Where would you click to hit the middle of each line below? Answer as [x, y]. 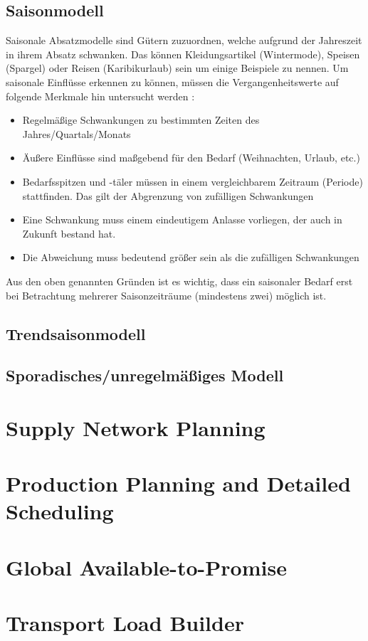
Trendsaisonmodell [76, 333]
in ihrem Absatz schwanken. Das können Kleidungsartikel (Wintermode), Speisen [183, 54]
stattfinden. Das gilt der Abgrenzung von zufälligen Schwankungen [168, 195]
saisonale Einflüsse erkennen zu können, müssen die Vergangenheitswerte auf [172, 81]
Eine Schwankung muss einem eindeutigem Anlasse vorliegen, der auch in [182, 219]
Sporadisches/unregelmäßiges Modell [145, 375]
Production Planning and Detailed [178, 483]
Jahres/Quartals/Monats [77, 133]
